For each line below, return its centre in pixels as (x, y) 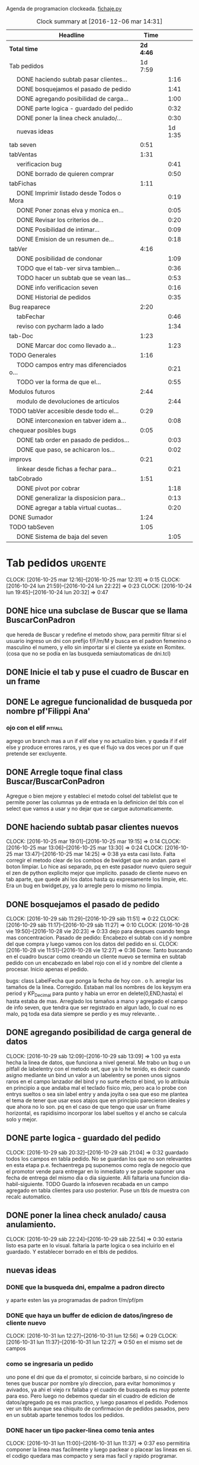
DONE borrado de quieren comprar (65, 174)
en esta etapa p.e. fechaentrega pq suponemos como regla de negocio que (98, 1165)
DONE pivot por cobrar (48, 488)
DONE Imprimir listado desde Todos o (69, 193)
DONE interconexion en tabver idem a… (71, 421)
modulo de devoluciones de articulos (68, 401)
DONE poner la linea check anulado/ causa (86, 1215)
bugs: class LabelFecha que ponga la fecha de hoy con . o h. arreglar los (95, 981)
